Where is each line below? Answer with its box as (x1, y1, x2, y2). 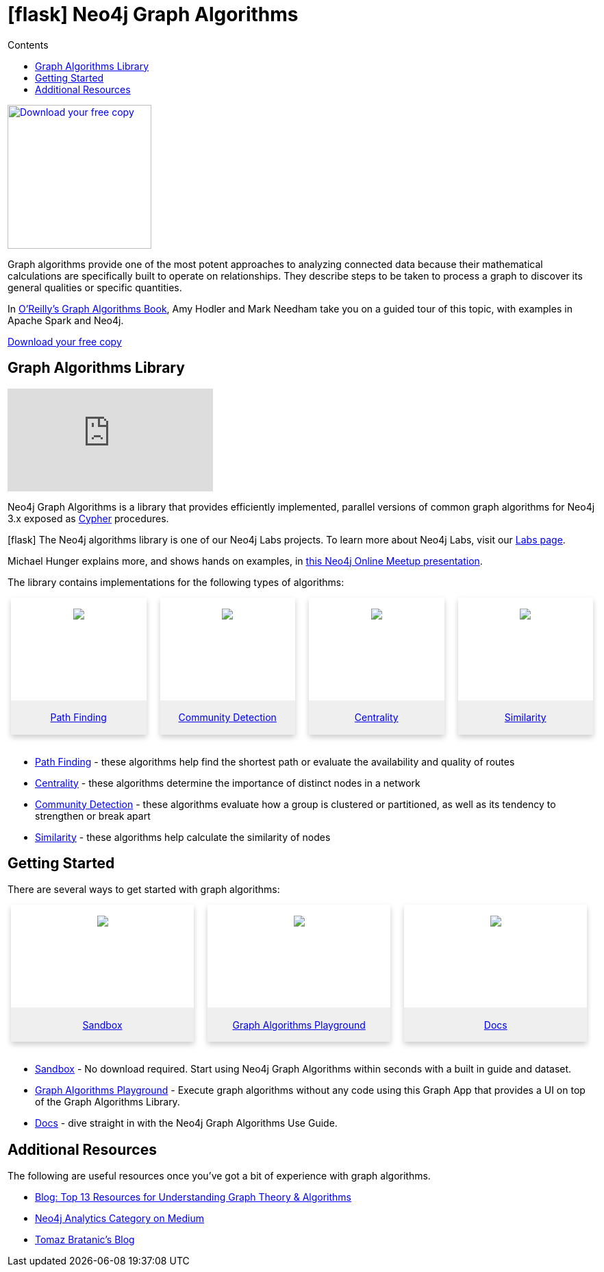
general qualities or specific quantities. (8, 281, 182, 293)
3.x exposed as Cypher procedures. (8, 512, 169, 524)
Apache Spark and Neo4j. (8, 314, 124, 326)
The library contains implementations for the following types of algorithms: (8, 576, 344, 588)
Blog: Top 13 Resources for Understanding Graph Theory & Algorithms (35, 1191, 352, 1203)
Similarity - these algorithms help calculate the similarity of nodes (35, 831, 331, 843)
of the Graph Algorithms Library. (35, 1096, 180, 1108)
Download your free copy (8, 335, 122, 347)
